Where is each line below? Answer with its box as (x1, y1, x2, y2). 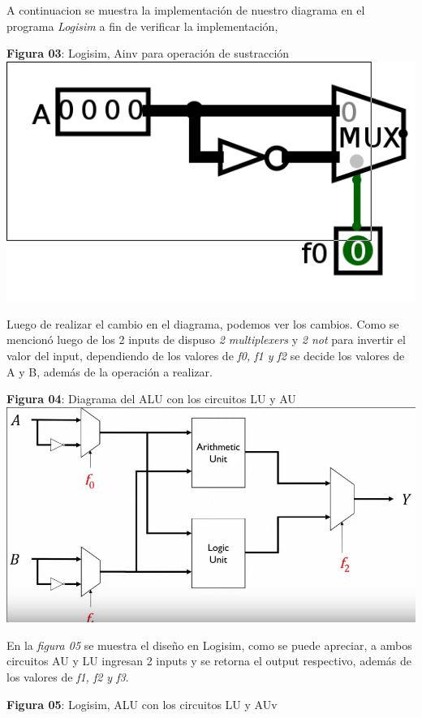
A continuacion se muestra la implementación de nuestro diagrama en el (6, 2, 365, 18)
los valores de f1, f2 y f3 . (6, 669, 129, 686)
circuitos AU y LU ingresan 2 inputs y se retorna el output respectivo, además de (6, 652, 411, 669)
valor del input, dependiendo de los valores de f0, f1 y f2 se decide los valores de (6, 346, 405, 363)
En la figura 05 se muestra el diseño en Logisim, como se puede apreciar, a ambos (6, 636, 412, 653)
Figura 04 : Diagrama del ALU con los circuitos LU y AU (6, 390, 296, 407)
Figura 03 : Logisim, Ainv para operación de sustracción (6, 45, 290, 62)
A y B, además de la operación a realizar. (6, 363, 213, 380)
